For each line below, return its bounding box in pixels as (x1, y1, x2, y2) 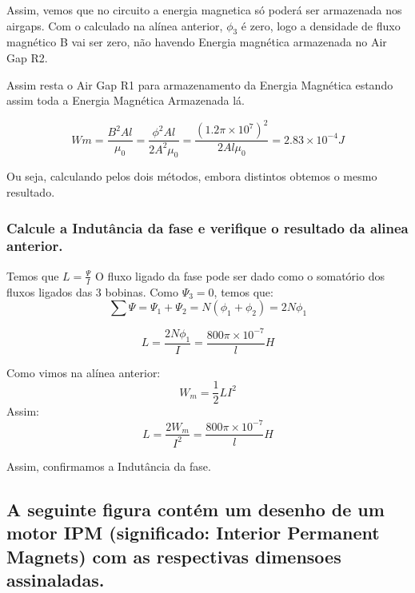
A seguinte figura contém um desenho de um (6, 496, 385, 521)
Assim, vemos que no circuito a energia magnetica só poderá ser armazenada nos (6, 2, 402, 18)
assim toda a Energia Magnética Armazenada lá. (6, 92, 245, 109)
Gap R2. (6, 49, 48, 66)
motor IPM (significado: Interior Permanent (6, 520, 380, 545)
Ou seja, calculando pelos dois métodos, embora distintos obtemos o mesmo (6, 168, 377, 185)
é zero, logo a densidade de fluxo (241, 17, 401, 34)
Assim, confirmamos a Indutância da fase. (6, 457, 211, 474)
